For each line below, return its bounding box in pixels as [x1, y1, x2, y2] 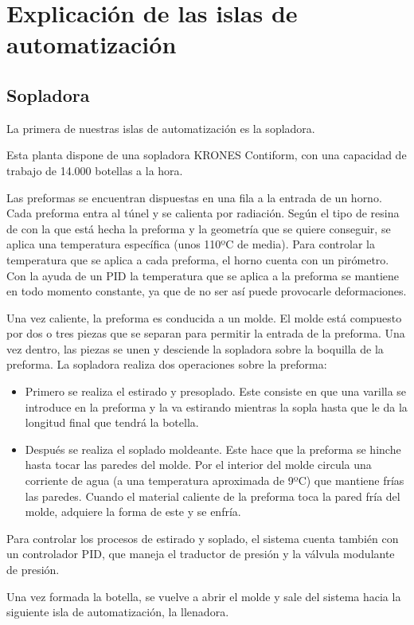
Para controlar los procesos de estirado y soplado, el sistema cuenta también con [6, 529, 399, 546]
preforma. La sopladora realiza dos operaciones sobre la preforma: [6, 356, 327, 373]
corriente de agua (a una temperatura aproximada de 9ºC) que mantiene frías [25, 472, 404, 489]
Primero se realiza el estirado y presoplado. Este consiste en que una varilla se [25, 383, 407, 400]
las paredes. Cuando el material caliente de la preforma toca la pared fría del [25, 487, 400, 504]
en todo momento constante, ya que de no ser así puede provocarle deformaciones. [6, 283, 407, 299]
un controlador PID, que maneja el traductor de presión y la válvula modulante [6, 545, 395, 562]
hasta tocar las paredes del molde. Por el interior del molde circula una [25, 456, 372, 473]
